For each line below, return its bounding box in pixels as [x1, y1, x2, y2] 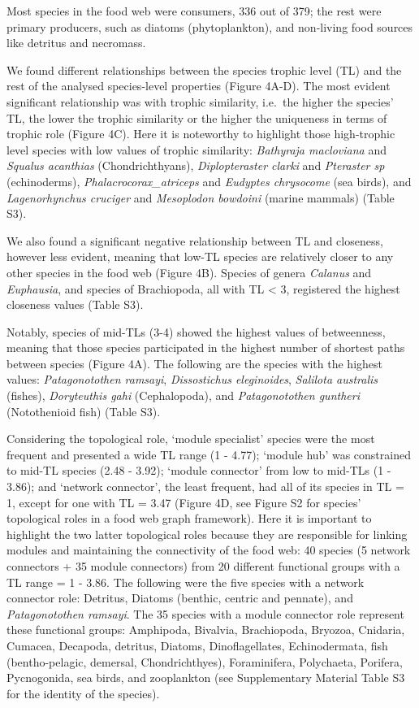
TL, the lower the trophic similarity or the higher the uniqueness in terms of [6, 109, 387, 126]
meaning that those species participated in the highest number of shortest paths [6, 339, 405, 356]
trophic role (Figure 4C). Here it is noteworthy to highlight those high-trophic [6, 125, 395, 142]
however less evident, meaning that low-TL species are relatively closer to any [6, 248, 394, 265]
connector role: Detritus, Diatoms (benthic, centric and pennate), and [6, 589, 353, 606]
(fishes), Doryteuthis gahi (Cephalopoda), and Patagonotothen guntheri [6, 387, 360, 404]
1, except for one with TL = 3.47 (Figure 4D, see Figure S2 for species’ [6, 493, 361, 510]
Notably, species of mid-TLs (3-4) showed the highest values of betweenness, [6, 323, 386, 340]
